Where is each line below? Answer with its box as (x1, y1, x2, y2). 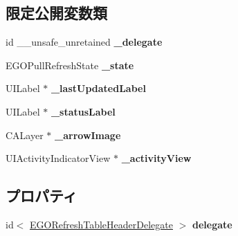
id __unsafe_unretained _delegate (6, 35, 163, 49)
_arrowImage (55, 127, 121, 142)
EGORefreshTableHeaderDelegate (30, 217, 173, 231)
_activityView (121, 151, 192, 165)
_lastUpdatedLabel (51, 81, 146, 96)
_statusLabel (51, 104, 116, 118)
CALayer (6, 127, 44, 142)
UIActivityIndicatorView (6, 151, 111, 165)
